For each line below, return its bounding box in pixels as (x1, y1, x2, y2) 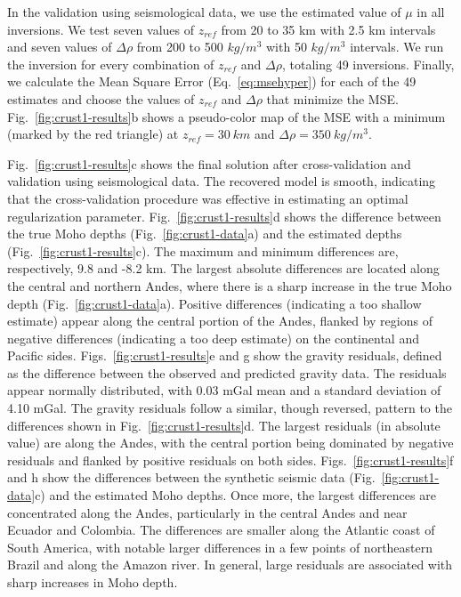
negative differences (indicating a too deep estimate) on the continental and (7, 328, 419, 347)
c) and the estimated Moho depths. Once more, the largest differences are (35, 486, 436, 504)
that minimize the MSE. (266, 89, 399, 108)
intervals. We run (350, 37, 444, 56)
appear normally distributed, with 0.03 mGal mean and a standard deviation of (7, 381, 441, 399)
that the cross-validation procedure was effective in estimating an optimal (7, 189, 408, 207)
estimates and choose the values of (7, 89, 195, 108)
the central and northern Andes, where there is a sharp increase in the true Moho (7, 276, 452, 294)
